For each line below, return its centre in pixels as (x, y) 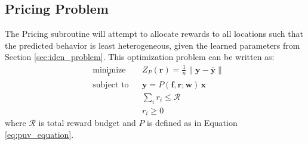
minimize (109, 70)
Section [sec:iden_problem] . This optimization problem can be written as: (140, 57)
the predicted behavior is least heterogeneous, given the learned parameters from (153, 45)
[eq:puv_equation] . (39, 134)
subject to (111, 85)
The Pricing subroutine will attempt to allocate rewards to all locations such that (154, 34)
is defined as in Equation (192, 123)
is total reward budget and (87, 123)
